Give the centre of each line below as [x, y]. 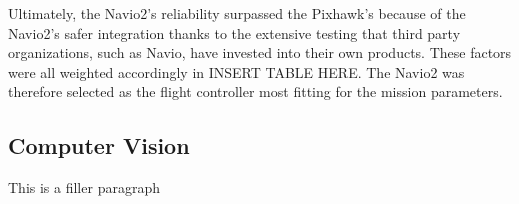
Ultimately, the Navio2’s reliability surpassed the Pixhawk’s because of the [237, 13]
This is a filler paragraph [84, 187]
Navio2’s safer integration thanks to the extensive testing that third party [234, 32]
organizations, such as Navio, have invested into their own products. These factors [260, 52]
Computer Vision [99, 145]
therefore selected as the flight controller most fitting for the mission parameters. [255, 91]
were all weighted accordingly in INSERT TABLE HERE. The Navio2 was [236, 71]
